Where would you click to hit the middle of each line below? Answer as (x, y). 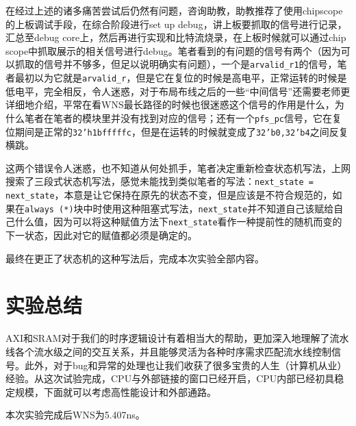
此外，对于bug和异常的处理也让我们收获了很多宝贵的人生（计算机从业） (186, 365)
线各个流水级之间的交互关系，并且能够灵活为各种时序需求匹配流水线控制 (168, 351)
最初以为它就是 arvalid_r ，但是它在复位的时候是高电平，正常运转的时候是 (181, 78)
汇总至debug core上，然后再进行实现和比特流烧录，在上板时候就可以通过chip (176, 37)
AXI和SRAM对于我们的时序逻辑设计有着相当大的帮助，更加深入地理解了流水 (177, 338)
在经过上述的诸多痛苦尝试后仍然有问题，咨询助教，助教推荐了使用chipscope (174, 10)
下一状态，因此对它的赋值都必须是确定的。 (101, 235)
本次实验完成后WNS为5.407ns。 (75, 415)
